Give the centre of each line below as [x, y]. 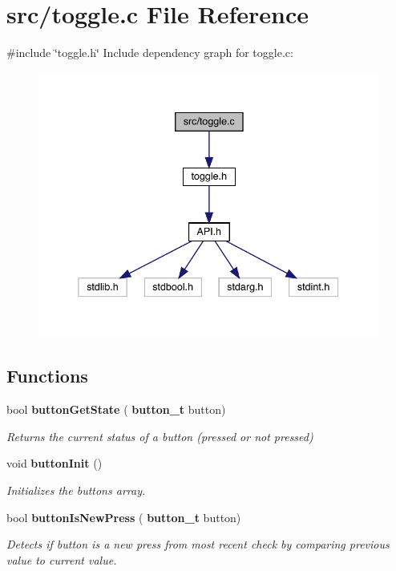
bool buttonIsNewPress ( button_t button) [124, 517]
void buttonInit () [55, 463]
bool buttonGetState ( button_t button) [116, 409]
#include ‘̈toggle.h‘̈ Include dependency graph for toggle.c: [150, 53]
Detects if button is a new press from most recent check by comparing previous [198, 544]
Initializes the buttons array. [76, 490]
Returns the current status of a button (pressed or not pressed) [160, 436]
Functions [47, 376]
